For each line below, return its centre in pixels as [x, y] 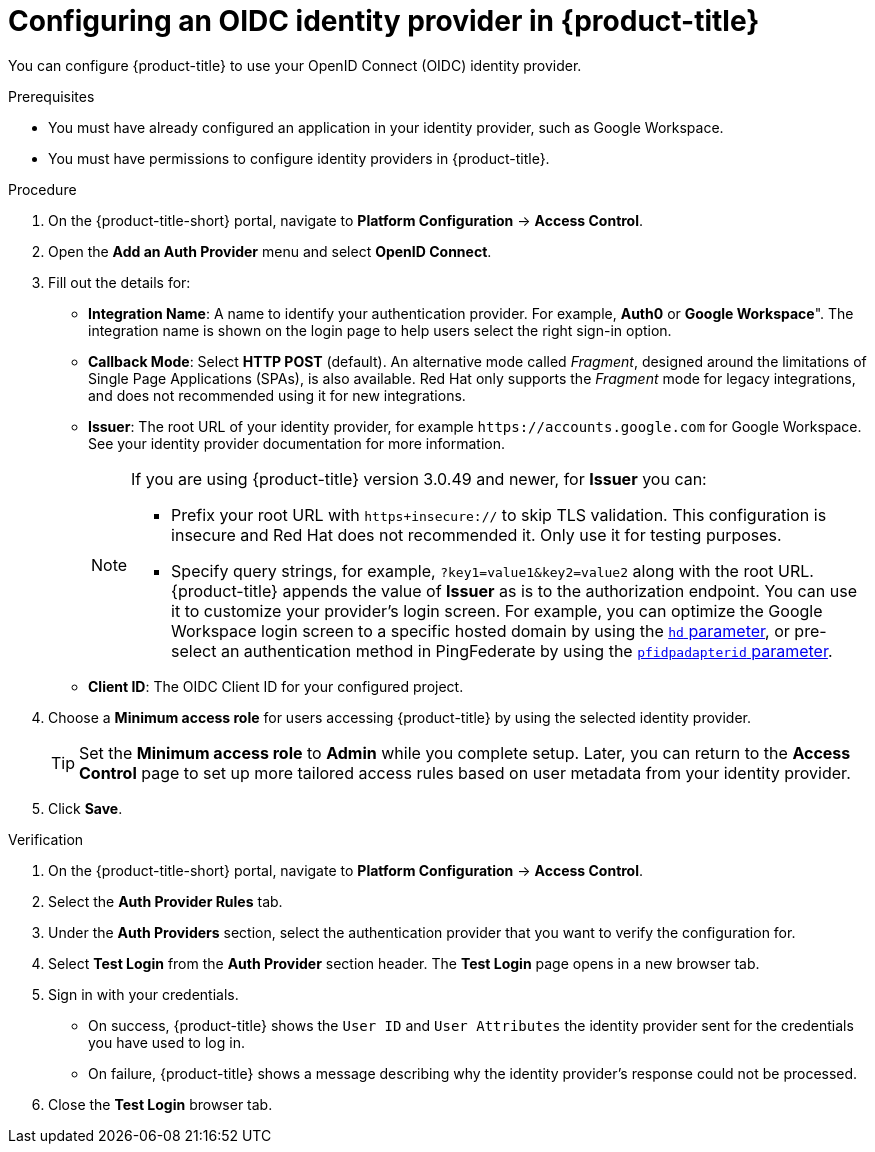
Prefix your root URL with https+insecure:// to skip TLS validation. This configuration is [499, 514]
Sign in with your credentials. [143, 994]
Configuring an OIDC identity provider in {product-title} [384, 21]
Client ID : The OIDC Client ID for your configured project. [276, 686]
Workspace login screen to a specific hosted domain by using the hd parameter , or [480, 630]
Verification [46, 839]
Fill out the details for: [119, 282]
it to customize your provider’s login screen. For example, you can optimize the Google [497, 610]
